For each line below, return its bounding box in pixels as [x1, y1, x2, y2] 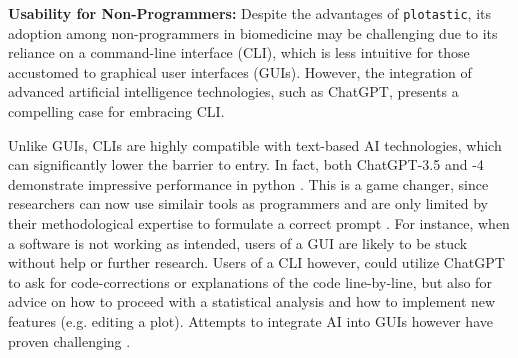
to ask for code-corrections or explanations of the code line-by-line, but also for [8, 271, 492, 292]
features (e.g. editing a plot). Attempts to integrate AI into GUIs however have [8, 310, 493, 331]
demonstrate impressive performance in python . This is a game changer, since [8, 173, 489, 194]
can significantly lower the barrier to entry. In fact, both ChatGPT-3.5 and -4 [8, 154, 484, 175]
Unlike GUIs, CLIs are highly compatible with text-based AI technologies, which [8, 134, 502, 155]
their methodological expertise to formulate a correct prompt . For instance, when [8, 213, 510, 233]
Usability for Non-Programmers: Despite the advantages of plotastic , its [8, 3, 492, 23]
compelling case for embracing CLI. [8, 101, 225, 122]
